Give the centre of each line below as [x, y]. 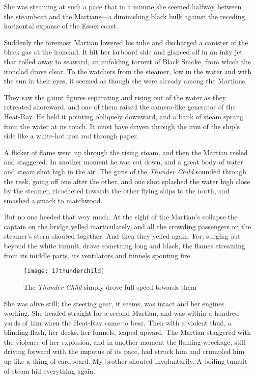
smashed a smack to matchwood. [53, 200]
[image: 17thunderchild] [64, 271]
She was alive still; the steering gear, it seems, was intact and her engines [114, 303]
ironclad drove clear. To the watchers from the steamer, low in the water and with [128, 71]
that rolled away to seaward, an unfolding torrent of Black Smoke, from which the [127, 61]
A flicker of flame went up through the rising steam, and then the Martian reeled [126, 152]
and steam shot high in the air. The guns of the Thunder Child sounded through [125, 171]
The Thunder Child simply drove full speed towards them [110, 286]
